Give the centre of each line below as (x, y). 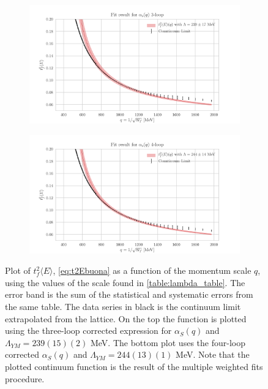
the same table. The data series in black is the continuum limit (123, 306)
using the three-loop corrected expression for (88, 330)
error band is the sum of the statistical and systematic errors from (129, 294)
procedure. (25, 378)
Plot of (18, 270)
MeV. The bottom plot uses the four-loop (168, 342)
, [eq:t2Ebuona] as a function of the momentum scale (152, 270)
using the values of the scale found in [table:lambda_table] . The (125, 282)
